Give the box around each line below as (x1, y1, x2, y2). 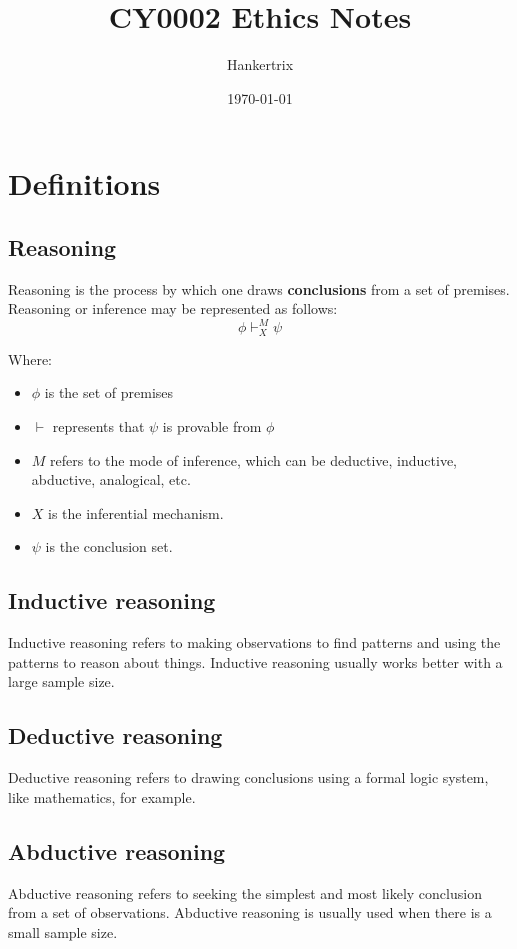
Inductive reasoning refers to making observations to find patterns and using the (8, 632, 501, 653)
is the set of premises (44, 382, 174, 403)
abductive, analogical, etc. (31, 469, 191, 490)
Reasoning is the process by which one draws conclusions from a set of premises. (8, 278, 510, 299)
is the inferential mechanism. (48, 502, 224, 523)
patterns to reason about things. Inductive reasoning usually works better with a (8, 651, 503, 672)
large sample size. (8, 671, 115, 692)
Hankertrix (226, 54, 294, 75)
